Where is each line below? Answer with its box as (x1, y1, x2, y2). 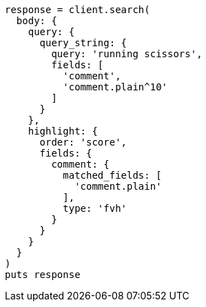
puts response (5, 269, 81, 280)
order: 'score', (39, 137, 127, 148)
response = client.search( (5, 4, 150, 15)
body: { (16, 15, 57, 26)
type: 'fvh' (63, 203, 127, 214)
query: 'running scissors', (51, 48, 203, 59)
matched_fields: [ (63, 170, 162, 181)
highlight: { (28, 126, 98, 137)
